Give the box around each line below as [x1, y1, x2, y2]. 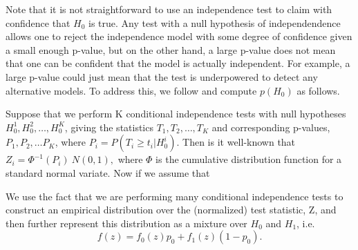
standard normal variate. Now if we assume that [6, 165, 210, 180]
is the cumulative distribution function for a [156, 152, 342, 166]
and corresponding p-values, [211, 119, 330, 134]
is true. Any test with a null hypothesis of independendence [88, 15, 341, 30]
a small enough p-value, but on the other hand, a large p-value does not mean [6, 42, 336, 57]
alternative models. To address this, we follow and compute [6, 83, 257, 97]
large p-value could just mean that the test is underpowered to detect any [6, 69, 318, 84]
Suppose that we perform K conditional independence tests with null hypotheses [6, 106, 346, 121]
